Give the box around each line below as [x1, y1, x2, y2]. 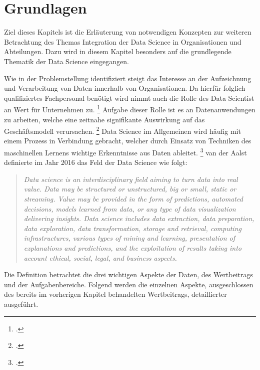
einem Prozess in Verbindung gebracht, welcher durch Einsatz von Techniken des [4, 135, 251, 146]
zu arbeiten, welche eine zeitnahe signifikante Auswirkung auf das [4, 114, 205, 124]
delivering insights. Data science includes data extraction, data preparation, [23, 213, 254, 224]
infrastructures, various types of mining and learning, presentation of [23, 233, 235, 243]
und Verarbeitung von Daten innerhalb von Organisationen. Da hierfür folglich [4, 83, 245, 93]
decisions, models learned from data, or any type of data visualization [23, 203, 236, 214]
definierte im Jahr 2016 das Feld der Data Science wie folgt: [4, 157, 187, 167]
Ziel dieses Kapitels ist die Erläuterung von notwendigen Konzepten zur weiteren [4, 27, 251, 37]
